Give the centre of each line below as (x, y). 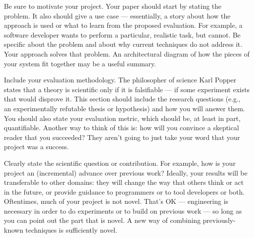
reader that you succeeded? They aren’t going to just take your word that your (122, 137)
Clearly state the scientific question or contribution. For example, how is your (120, 163)
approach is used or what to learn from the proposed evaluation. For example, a (123, 25)
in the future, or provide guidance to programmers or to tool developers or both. (124, 191)
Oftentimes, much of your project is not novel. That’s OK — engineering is (116, 201)
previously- (219, 220)
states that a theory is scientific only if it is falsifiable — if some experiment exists (127, 89)
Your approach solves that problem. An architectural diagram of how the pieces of (127, 53)
